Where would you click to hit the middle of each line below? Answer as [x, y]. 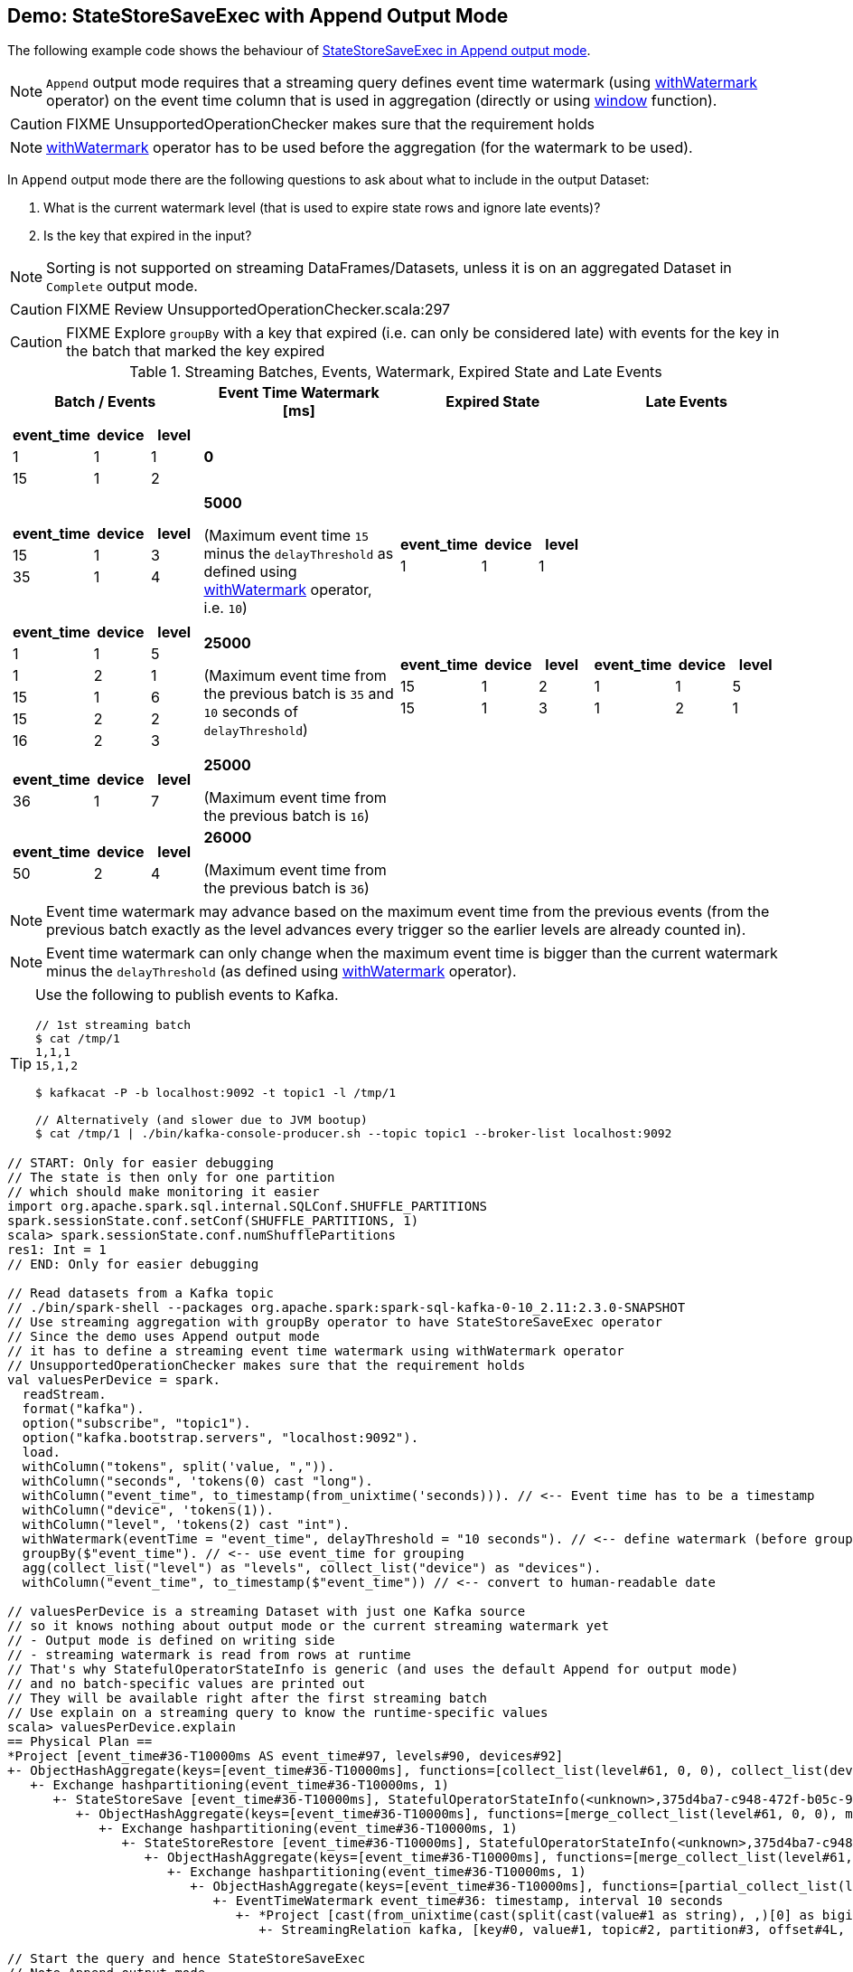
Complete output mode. [122, 286]
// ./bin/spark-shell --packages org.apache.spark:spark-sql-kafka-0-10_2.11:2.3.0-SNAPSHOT [347, 1308]
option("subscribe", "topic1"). [136, 1424]
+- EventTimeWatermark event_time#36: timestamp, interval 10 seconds [468, 1901]
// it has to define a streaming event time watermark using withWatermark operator [316, 1351]
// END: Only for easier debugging [133, 1264]
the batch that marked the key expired [196, 351]
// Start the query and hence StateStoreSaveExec [187, 1959]
